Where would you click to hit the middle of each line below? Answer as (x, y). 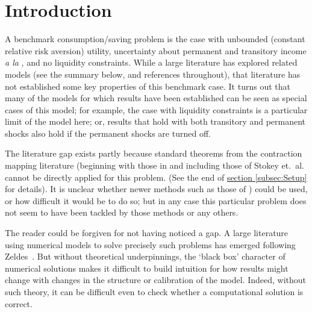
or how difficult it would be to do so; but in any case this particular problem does (156, 200)
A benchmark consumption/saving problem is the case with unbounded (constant (155, 39)
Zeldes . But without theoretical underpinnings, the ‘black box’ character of (145, 256)
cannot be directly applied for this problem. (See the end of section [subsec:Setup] (156, 177)
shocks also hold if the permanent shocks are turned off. (108, 133)
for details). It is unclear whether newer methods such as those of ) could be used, (156, 189)
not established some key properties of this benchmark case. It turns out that (148, 86)
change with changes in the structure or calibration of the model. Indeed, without (156, 280)
